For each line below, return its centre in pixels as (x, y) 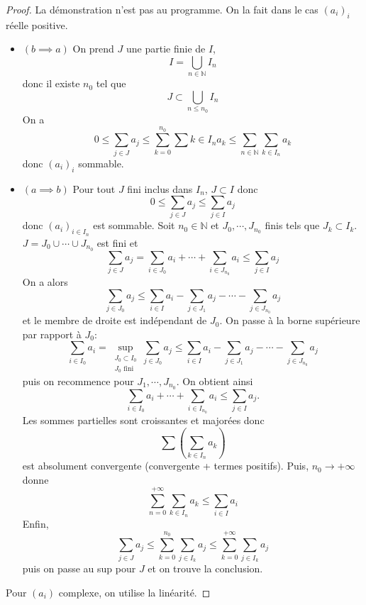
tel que (111, 83)
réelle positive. (37, 24)
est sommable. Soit (134, 225)
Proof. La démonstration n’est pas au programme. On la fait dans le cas (162, 9)
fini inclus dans (160, 188)
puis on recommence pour (78, 381)
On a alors (45, 282)
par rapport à (52, 334)
